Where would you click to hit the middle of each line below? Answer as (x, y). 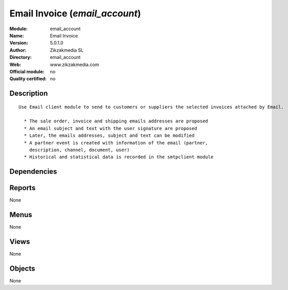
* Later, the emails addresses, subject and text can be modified (109, 136)
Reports (23, 188)
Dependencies (33, 172)
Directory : (21, 57)
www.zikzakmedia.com (75, 65)
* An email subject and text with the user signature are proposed (111, 128)
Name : (17, 35)
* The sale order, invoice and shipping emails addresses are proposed (116, 121)
